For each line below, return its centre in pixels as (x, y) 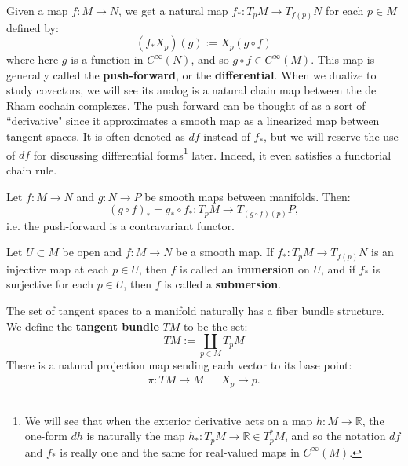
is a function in (107, 59)
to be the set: (216, 326)
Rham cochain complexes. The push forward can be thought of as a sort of (186, 105)
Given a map (37, 10)
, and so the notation (335, 436)
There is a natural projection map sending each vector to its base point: (179, 365)
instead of (227, 136)
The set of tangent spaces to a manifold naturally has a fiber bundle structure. (195, 310)
